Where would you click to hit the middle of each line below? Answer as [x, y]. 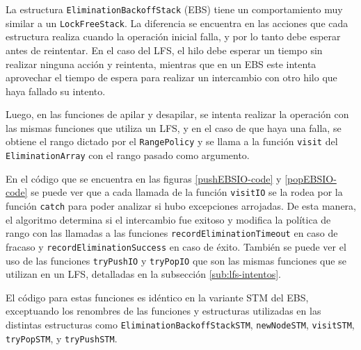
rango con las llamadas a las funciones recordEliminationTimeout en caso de [172, 233]
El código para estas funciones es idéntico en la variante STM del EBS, [157, 297]
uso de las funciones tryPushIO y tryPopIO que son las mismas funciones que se [176, 260]
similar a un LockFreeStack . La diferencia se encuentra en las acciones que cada [177, 23]
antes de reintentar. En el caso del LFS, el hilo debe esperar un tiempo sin [164, 50]
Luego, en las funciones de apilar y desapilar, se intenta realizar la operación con [177, 114]
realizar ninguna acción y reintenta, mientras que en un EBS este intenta [161, 64]
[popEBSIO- [311, 178]
